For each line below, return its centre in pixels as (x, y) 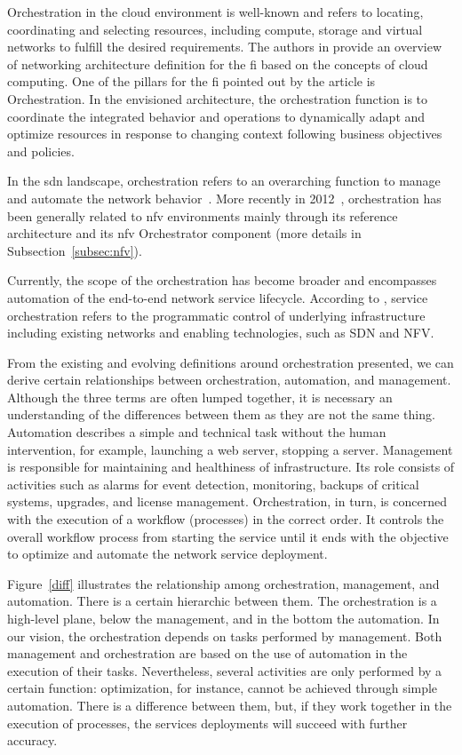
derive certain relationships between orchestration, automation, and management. (229, 380)
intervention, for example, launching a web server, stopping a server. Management (230, 449)
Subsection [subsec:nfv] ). (75, 250)
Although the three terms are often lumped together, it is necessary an (200, 397)
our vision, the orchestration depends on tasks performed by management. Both (225, 636)
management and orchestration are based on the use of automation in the (207, 653)
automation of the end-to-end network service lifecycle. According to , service (218, 297)
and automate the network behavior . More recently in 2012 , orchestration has (224, 198)
